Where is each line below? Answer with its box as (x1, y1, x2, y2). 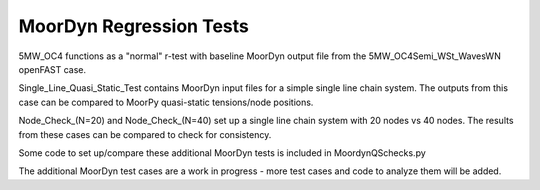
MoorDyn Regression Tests (18, 15, 250, 37)
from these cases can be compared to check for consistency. (18, 128, 272, 140)
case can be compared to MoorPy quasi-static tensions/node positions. (18, 96, 314, 108)
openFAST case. (18, 63, 87, 75)
